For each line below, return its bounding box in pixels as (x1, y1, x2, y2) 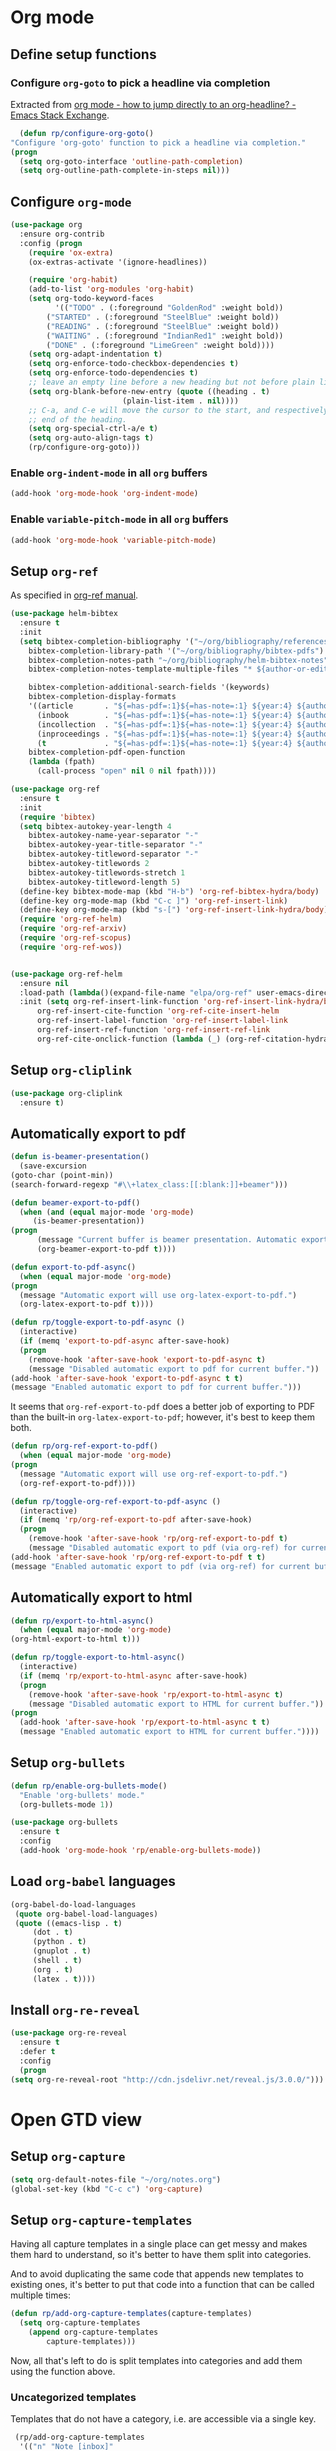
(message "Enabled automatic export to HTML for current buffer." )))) (19, 1727, 320, 1737)
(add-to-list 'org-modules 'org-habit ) (28, 284, 195, 295)
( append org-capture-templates (28, 2327, 159, 2338)
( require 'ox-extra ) (28, 247, 114, 258)
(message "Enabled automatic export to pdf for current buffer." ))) (10, 1382, 302, 1393)
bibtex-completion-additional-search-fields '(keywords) (28, 682, 271, 693)
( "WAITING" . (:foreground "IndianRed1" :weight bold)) (46, 331, 284, 341)
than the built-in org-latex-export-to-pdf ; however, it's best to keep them (10, 1411, 315, 1423)
